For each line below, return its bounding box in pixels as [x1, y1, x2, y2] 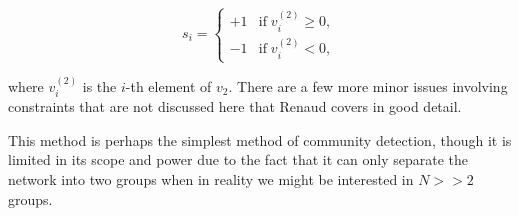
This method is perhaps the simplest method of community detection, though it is [8, 129, 512, 150]
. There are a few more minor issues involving [228, 75, 508, 96]
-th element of [125, 75, 212, 96]
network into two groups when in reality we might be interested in [8, 169, 414, 190]
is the [82, 75, 117, 96]
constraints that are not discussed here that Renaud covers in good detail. [8, 96, 462, 117]
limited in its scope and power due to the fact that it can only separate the [8, 149, 468, 170]
